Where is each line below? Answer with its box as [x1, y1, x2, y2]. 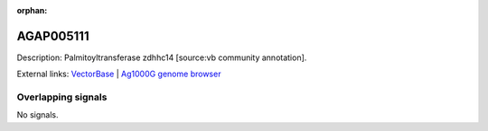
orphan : [16, 5, 48, 15]
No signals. [16, 109, 59, 120]
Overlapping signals [16, 91, 108, 103]
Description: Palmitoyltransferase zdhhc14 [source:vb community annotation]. [16, 52, 307, 63]
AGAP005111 [16, 28, 89, 44]
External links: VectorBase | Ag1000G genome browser [16, 68, 221, 80]
